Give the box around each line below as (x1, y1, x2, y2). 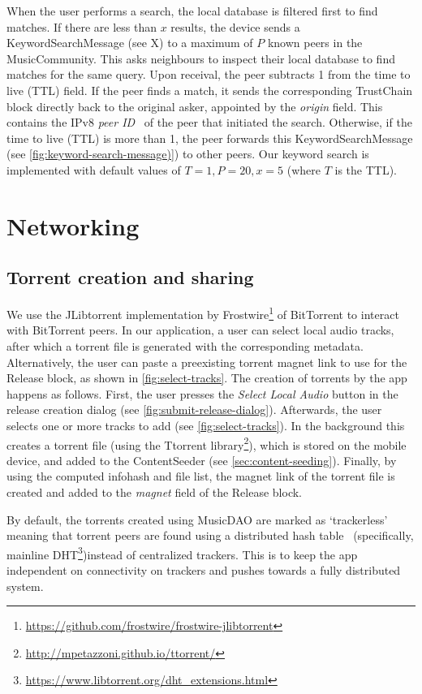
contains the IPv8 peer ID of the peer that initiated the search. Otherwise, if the (6, 114, 412, 131)
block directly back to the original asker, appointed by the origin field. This (6, 97, 383, 114)
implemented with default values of (6, 161, 181, 178)
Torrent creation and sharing (6, 265, 254, 290)
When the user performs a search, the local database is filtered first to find (6, 2, 378, 19)
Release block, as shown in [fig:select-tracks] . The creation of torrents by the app (6, 369, 407, 386)
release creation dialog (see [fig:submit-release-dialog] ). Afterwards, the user (6, 401, 382, 418)
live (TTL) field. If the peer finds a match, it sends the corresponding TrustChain (6, 81, 413, 98)
